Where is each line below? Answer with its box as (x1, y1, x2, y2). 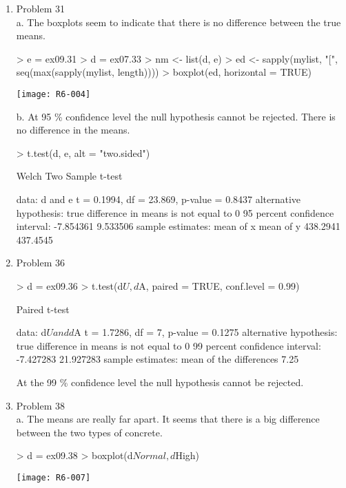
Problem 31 (16, 1, 65, 15)
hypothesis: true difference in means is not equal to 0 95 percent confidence (16, 205, 334, 220)
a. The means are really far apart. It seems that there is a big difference (16, 412, 320, 426)
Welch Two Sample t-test (16, 169, 123, 183)
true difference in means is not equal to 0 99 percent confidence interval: (16, 338, 321, 352)
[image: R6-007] (16, 472, 91, 482)
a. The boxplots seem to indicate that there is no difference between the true (16, 14, 341, 29)
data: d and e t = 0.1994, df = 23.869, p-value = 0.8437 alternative (16, 192, 301, 206)
